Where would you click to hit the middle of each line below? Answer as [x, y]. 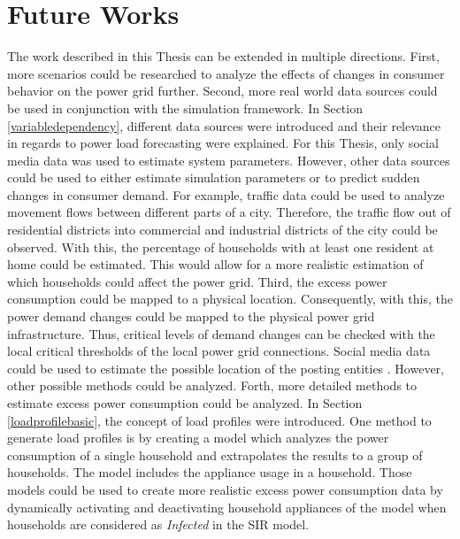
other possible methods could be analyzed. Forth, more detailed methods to [212, 385]
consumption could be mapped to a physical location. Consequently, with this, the [230, 299]
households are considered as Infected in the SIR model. [158, 524]
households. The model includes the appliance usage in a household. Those [210, 472]
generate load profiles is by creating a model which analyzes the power [198, 438]
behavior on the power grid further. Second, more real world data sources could [222, 91]
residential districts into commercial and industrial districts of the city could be [222, 230]
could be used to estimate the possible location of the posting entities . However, [226, 368]
